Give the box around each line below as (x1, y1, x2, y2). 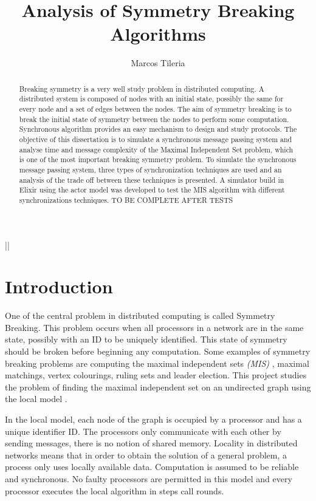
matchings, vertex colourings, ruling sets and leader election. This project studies (5, 369, 307, 381)
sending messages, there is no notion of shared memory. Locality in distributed (5, 437, 298, 449)
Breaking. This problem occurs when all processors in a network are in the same (5, 321, 304, 333)
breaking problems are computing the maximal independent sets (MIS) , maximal (5, 356, 309, 369)
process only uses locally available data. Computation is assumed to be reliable (5, 460, 299, 473)
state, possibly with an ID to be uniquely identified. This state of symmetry (5, 333, 287, 346)
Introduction (5, 274, 113, 299)
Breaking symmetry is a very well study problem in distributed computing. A (19, 83, 264, 94)
